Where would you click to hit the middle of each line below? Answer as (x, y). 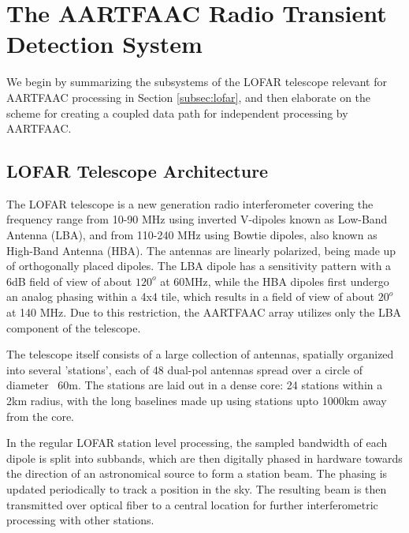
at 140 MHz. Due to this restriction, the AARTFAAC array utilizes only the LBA (204, 312)
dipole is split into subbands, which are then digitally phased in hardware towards (204, 458)
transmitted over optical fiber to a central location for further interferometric (192, 504)
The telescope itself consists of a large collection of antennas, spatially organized (200, 354)
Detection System (104, 44)
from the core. (41, 416)
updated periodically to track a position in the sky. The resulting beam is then (197, 488)
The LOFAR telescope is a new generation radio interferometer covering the (190, 203)
